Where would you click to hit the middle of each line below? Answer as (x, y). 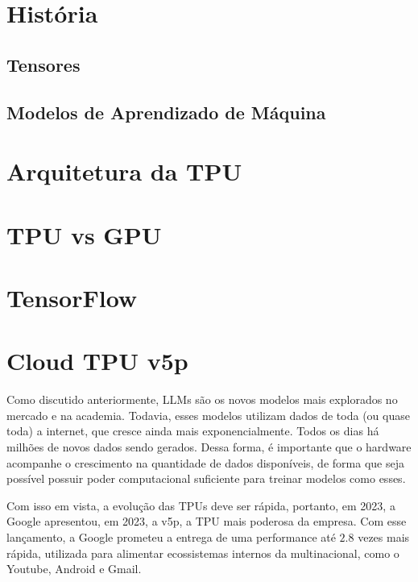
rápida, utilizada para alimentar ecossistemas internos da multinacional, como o (203, 553)
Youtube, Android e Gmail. (74, 569)
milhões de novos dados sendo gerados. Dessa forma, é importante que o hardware (209, 446)
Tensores (43, 64)
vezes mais (384, 536)
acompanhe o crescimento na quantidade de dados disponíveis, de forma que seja (205, 462)
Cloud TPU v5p (97, 361)
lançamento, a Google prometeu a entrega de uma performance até (171, 536)
